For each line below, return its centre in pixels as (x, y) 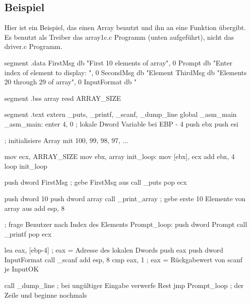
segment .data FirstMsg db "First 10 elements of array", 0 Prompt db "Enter (118, 62)
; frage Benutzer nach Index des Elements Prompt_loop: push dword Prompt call (126, 224)
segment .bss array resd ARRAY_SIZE (63, 98)
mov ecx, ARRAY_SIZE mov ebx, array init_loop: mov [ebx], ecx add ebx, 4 (120, 156)
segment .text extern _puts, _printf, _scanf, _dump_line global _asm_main (121, 114)
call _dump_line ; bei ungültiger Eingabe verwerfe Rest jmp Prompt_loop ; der (124, 285)
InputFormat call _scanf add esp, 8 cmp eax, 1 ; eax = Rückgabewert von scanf (124, 259)
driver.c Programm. (33, 46)
